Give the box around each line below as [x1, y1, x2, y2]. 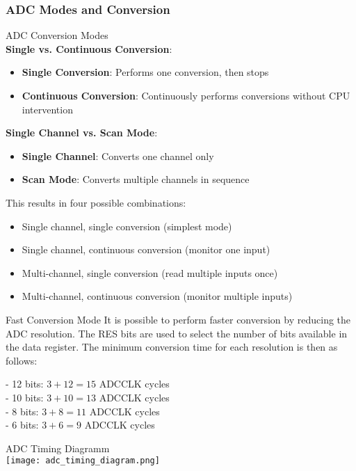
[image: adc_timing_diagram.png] [6, 456, 160, 466]
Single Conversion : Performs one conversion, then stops [22, 65, 269, 79]
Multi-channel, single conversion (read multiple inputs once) [22, 265, 278, 280]
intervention [22, 102, 73, 116]
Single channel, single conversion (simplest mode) [22, 218, 232, 233]
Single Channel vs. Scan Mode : [6, 125, 158, 140]
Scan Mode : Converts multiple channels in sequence [22, 172, 250, 186]
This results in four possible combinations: [6, 195, 186, 209]
